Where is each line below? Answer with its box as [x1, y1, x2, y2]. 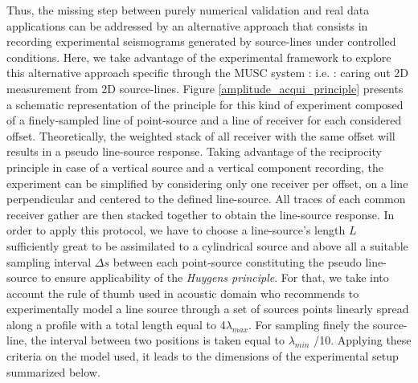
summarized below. [6, 363, 100, 380]
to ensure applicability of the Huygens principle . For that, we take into [40, 269, 389, 286]
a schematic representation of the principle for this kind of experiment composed [6, 96, 404, 112]
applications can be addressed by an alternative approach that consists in [6, 17, 368, 34]
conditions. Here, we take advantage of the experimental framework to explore [6, 48, 391, 65]
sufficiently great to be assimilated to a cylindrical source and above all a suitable [6, 237, 408, 254]
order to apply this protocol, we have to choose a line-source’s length [6, 222, 346, 238]
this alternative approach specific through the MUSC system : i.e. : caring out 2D [6, 64, 408, 81]
